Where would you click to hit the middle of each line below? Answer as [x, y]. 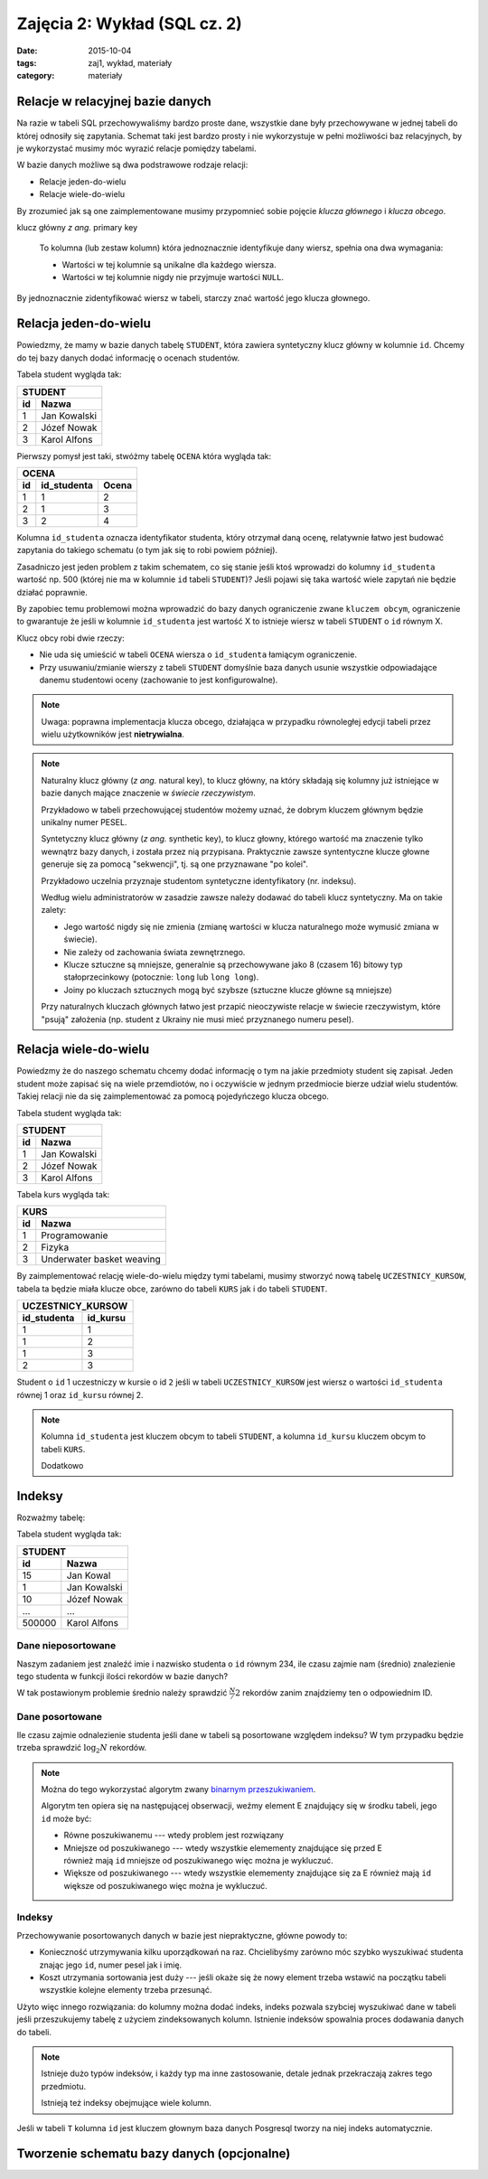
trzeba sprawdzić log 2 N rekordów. [82, 1749]
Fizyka [55, 1247]
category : [36, 76]
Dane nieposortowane [66, 1646]
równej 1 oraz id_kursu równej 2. [80, 1395]
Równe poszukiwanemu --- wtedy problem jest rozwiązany [174, 1836]
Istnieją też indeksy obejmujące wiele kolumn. [126, 2103]
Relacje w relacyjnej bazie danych [114, 102]
